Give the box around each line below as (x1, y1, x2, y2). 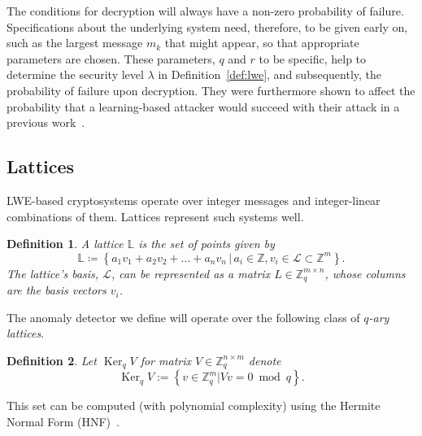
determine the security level (7, 66, 144, 83)
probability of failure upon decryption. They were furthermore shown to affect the (7, 81, 415, 98)
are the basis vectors (7, 281, 107, 299)
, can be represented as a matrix (111, 264, 271, 281)
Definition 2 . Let (7, 351, 97, 368)
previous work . (7, 114, 85, 131)
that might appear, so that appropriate (164, 34, 359, 51)
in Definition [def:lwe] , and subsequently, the (158, 66, 381, 83)
